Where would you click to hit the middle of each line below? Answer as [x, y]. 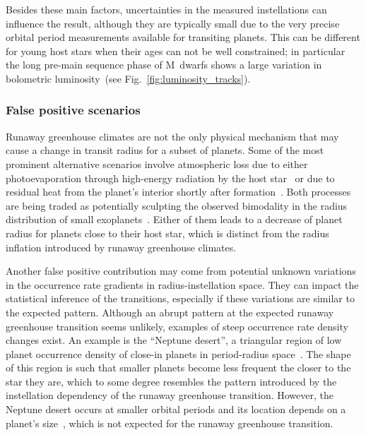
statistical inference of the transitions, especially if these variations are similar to [180, 298]
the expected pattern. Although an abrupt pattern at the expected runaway [170, 312]
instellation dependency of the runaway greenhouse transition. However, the [170, 395]
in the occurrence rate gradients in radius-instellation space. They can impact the [182, 284]
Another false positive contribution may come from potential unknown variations [181, 271]
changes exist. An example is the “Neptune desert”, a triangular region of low [174, 340]
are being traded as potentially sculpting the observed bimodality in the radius [177, 205]
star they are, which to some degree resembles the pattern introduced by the [171, 381]
